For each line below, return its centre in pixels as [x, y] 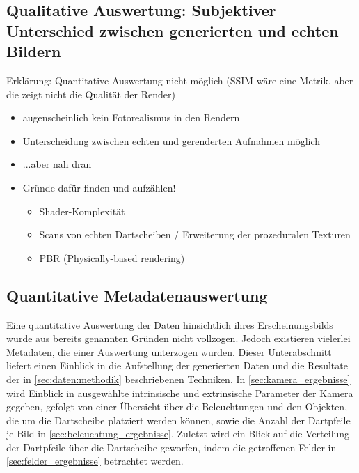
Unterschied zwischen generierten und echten [173, 30]
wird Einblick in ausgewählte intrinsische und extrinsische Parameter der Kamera [180, 393]
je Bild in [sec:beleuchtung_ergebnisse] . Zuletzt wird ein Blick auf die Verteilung [178, 434]
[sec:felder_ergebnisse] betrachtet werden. [95, 461]
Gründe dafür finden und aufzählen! [99, 187]
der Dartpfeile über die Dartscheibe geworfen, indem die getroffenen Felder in [171, 447]
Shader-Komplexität [82, 211]
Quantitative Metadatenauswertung [137, 295]
